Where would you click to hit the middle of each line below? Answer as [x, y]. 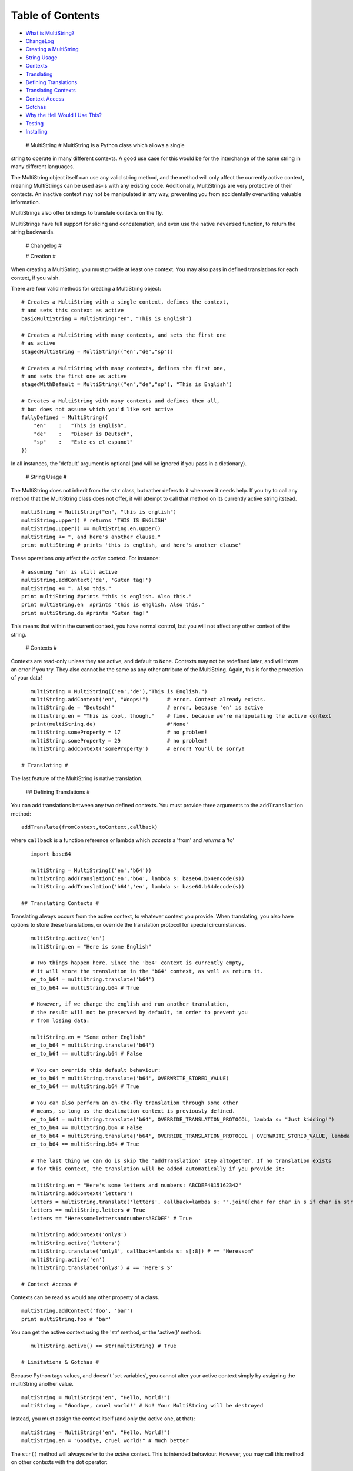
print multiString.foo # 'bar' [66, 1319]
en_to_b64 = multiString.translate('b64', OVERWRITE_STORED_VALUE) [130, 1078]
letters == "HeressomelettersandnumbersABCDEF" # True [111, 1218]
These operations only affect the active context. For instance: [86, 558]
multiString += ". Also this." [66, 588]
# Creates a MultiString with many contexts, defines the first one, [124, 368]
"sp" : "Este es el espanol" [83, 442]
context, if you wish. [35, 278]
